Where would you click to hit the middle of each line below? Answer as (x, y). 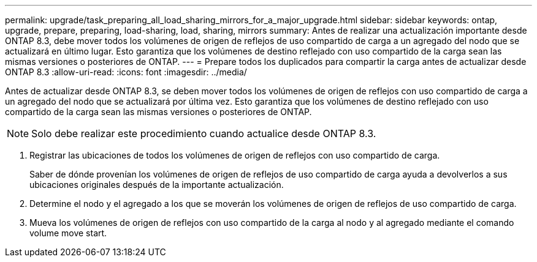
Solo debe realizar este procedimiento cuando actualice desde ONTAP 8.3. (204, 133)
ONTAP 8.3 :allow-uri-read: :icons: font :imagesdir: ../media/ (126, 72)
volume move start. (68, 233)
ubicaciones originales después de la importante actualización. (157, 185)
